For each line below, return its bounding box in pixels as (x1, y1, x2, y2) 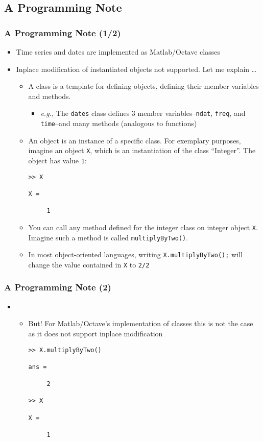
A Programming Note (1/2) (4, 26, 121, 39)
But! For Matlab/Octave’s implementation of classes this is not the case (28, 318, 253, 329)
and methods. (28, 90, 71, 101)
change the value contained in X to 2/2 (28, 259, 150, 269)
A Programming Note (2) (4, 281, 111, 293)
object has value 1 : (28, 155, 87, 165)
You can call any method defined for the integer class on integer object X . (28, 222, 258, 232)
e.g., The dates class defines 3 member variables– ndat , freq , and (40, 108, 246, 118)
